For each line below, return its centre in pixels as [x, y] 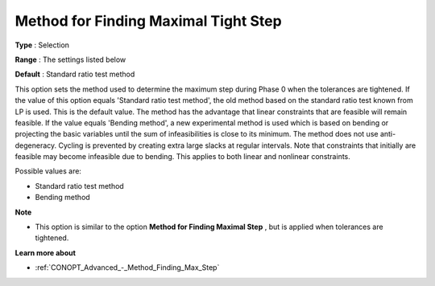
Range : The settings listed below [70, 59]
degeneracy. [36, 145]
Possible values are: [48, 171]
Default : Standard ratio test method [75, 74]
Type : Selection [42, 45]
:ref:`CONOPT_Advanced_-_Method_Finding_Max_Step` [127, 268]
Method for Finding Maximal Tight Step [148, 21]
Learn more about [46, 252]
